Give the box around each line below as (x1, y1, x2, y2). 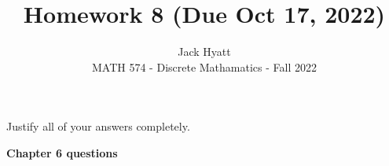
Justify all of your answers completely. (6, 118, 190, 135)
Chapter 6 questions (6, 144, 118, 160)
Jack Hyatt (178, 43, 231, 60)
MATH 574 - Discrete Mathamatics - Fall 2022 (92, 58, 317, 75)
